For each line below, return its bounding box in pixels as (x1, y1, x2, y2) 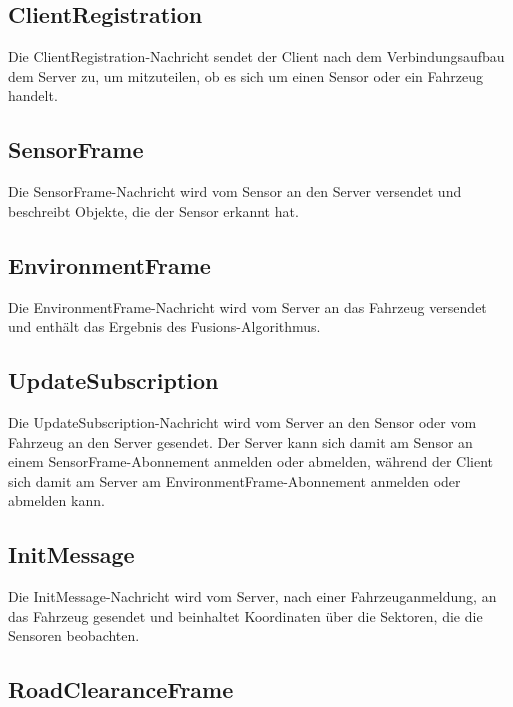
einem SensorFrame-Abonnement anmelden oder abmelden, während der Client (8, 451, 494, 472)
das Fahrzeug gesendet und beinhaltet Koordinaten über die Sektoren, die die (8, 605, 483, 626)
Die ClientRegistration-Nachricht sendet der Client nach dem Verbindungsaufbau (8, 46, 505, 67)
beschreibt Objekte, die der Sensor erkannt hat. (8, 200, 299, 221)
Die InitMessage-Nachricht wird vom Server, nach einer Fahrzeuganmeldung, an (8, 586, 497, 607)
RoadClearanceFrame (8, 674, 234, 705)
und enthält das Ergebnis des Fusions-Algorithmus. (8, 316, 321, 337)
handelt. (8, 85, 58, 106)
